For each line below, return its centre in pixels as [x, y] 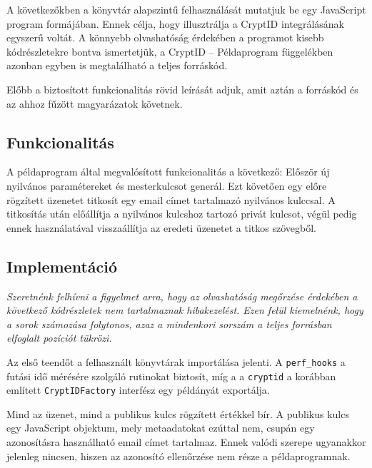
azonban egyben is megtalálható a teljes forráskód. [117, 65]
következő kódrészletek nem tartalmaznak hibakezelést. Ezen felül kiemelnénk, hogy [185, 310]
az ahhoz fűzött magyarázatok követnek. [95, 103]
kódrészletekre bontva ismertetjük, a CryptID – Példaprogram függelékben [170, 51]
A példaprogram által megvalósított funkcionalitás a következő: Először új [168, 172]
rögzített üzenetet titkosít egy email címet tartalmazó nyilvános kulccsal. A [171, 199]
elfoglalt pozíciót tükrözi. [59, 338]
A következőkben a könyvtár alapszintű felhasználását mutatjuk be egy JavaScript [186, 9]
